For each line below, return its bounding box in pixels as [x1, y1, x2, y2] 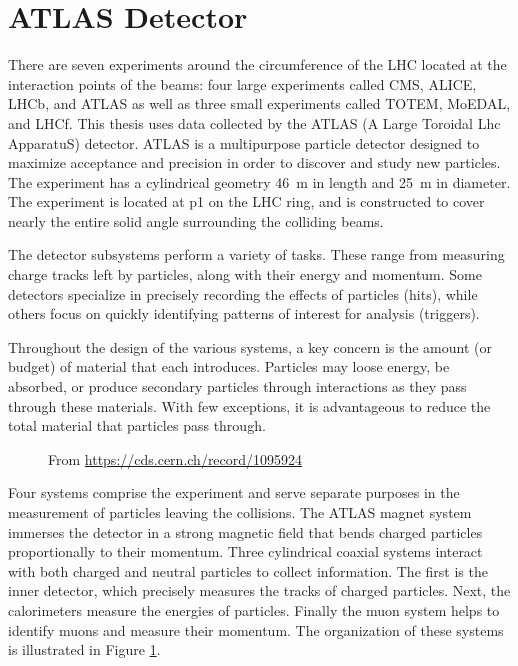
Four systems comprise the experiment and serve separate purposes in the [8, 482, 460, 503]
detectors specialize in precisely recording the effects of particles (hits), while [8, 283, 478, 304]
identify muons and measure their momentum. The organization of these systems [8, 619, 504, 640]
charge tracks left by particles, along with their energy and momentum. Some [8, 264, 482, 285]
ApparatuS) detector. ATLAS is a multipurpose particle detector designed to [8, 132, 480, 153]
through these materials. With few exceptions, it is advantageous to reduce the [8, 395, 491, 416]
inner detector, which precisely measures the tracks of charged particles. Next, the [8, 580, 511, 601]
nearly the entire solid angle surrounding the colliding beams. [8, 210, 384, 231]
